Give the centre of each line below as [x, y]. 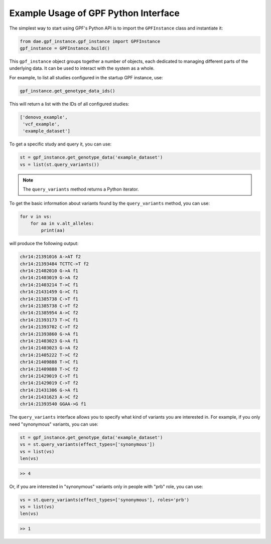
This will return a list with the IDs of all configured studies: [69, 104]
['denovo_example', [44, 117]
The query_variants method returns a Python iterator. [81, 189]
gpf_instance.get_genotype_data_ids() [67, 91]
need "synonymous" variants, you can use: [54, 424]
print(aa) [53, 230]
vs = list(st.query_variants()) [60, 164]
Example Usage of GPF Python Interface [95, 13]
